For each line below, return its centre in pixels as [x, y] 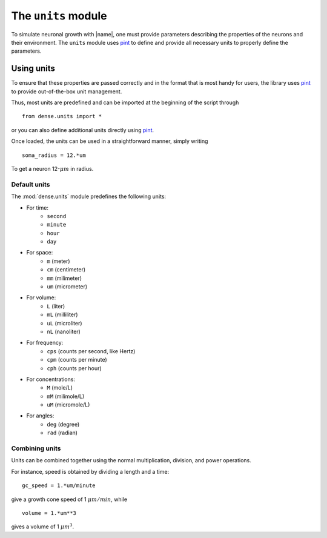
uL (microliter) [64, 323]
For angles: [40, 416]
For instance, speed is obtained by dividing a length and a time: [90, 471]
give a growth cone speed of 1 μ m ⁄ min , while [69, 499]
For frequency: [45, 343]
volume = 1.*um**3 [49, 513]
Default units [31, 184]
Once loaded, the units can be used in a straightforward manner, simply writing [110, 141]
